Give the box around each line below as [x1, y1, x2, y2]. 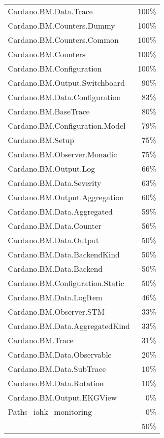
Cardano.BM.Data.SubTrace [8, 363, 106, 374]
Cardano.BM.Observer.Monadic [8, 148, 117, 160]
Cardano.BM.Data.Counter [8, 220, 101, 231]
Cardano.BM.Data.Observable [8, 349, 112, 360]
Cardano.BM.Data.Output [8, 234, 99, 246]
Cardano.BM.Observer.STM [8, 306, 105, 317]
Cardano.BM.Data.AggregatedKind [8, 320, 130, 331]
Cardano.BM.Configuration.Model [8, 120, 126, 131]
